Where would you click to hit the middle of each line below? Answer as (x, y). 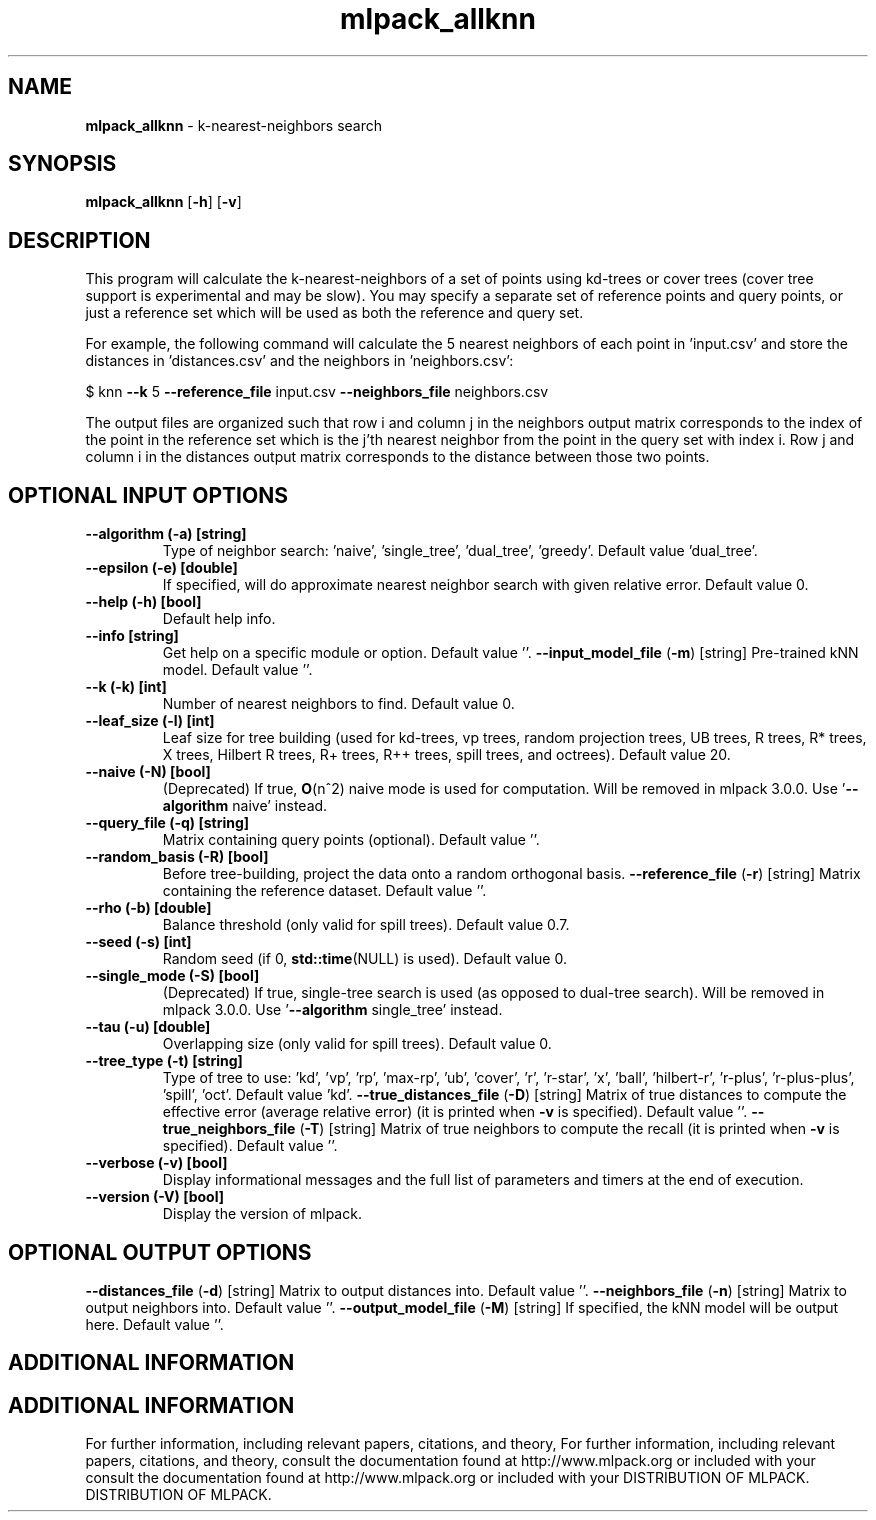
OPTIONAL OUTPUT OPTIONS (160, 1252)
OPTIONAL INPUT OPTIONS (148, 495)
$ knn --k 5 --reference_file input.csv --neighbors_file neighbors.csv (317, 392)
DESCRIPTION (79, 240)
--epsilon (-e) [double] (161, 568)
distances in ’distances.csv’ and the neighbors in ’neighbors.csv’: (299, 361)
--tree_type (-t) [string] (164, 1061)
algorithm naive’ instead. (245, 806)
